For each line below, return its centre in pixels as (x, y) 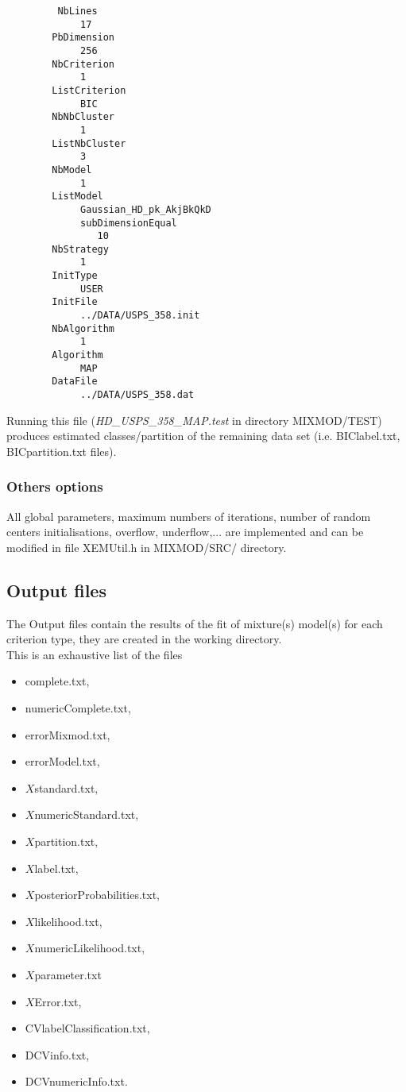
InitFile (75, 302)
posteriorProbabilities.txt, (97, 895)
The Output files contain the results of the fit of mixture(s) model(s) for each (195, 623)
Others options (55, 486)
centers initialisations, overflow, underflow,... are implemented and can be (185, 532)
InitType (75, 276)
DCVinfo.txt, (57, 1054)
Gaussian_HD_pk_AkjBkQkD (146, 209)
